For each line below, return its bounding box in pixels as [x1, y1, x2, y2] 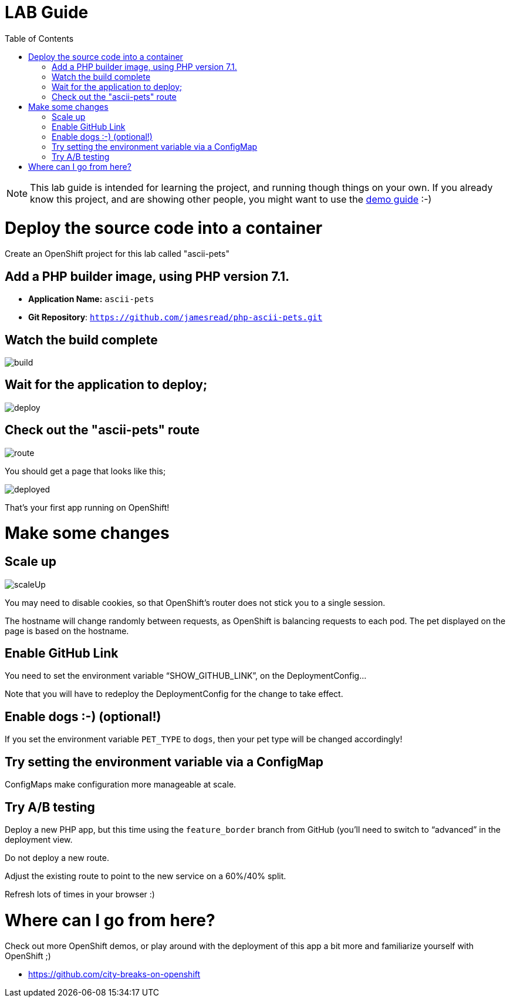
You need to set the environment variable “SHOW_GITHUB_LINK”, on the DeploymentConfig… [5, 671, 367, 681]
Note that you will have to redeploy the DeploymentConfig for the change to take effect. [5, 689, 343, 699]
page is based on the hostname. [5, 625, 129, 636]
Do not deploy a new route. [5, 852, 109, 863]
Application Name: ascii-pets [28, 294, 154, 304]
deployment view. [5, 834, 73, 845]
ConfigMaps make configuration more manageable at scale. [5, 779, 237, 790]
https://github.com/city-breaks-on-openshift [28, 969, 201, 980]
